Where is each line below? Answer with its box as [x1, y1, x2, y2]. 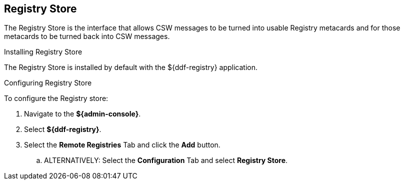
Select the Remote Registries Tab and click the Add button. [24, 140, 220, 149]
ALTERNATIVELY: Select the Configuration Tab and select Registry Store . [44, 156, 288, 165]
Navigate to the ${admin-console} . [24, 109, 141, 118]
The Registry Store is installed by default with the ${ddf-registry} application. [4, 63, 257, 72]
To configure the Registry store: [4, 94, 108, 103]
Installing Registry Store [4, 47, 82, 56]
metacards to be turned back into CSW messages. [4, 32, 170, 41]
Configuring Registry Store [4, 78, 92, 87]
